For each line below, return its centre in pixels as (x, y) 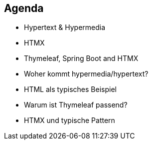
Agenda (24, 8)
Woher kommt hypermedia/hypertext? (86, 74)
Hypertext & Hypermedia (65, 27)
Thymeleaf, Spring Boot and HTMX (81, 58)
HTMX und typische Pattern (70, 120)
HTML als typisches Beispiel (70, 89)
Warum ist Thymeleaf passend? (76, 105)
